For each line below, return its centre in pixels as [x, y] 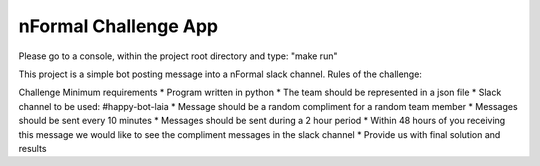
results [32, 148]
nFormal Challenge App [118, 26]
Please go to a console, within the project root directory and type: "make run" [178, 56]
